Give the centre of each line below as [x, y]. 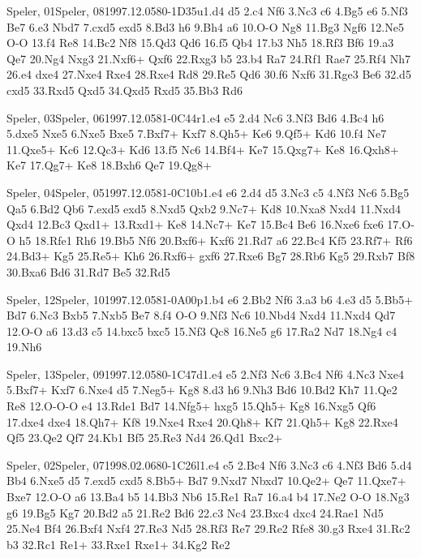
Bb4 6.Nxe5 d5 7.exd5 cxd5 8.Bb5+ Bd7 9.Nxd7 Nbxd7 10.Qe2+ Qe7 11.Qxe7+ [206, 481]
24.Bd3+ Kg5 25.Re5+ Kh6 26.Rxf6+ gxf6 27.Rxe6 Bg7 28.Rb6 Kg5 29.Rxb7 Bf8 [211, 256]
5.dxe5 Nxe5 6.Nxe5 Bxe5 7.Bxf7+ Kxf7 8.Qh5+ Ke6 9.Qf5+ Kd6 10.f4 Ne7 [197, 133]
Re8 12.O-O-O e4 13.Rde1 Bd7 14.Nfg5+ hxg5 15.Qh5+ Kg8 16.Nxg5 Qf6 [191, 406]
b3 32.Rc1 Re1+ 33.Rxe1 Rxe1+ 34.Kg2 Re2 [118, 544]
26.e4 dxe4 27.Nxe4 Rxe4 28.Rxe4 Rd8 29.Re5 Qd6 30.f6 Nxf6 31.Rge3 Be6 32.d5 [209, 74]
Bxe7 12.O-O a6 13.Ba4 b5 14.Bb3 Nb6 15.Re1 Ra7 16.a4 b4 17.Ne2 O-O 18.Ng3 [208, 497]
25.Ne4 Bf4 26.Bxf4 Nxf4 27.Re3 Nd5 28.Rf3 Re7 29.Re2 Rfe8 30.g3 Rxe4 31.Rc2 [208, 528]
